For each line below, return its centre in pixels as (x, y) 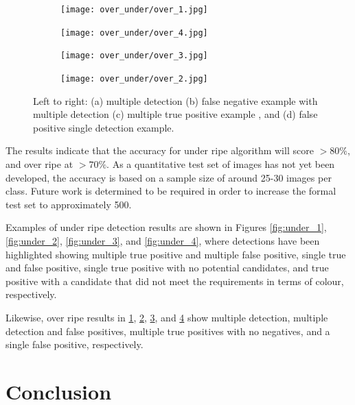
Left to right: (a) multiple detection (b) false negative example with (175, 100)
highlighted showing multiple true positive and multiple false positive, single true (176, 254)
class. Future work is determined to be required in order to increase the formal (171, 191)
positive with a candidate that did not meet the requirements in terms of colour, (175, 281)
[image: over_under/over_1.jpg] (134, 10)
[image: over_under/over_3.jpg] (134, 56)
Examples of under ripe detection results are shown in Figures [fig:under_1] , (166, 227)
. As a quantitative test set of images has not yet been (221, 164)
